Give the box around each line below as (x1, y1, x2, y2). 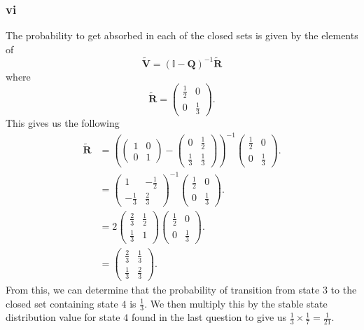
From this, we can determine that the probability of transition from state (6, 282, 320, 297)
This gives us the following (6, 116, 120, 130)
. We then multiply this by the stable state (144, 296, 328, 310)
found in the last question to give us (131, 310, 287, 324)
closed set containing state (6, 296, 118, 310)
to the (330, 282, 357, 297)
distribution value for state (6, 310, 120, 324)
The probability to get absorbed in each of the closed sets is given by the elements (6, 28, 358, 43)
